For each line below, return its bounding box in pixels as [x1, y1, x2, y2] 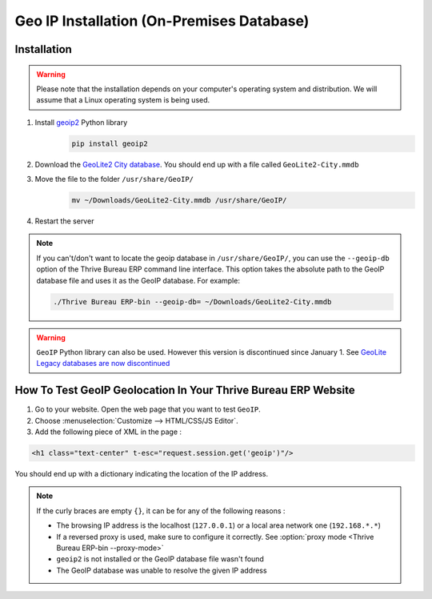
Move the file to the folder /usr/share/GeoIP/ [34, 175, 194, 184]
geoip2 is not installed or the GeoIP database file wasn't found [56, 554, 264, 564]
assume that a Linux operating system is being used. [36, 95, 210, 105]
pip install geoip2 [71, 139, 148, 148]
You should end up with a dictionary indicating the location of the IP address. [14, 469, 269, 479]
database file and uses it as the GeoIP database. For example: [36, 275, 240, 285]
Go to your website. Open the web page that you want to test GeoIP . [34, 404, 262, 414]
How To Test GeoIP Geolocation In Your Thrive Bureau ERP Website [14, 384, 355, 397]
